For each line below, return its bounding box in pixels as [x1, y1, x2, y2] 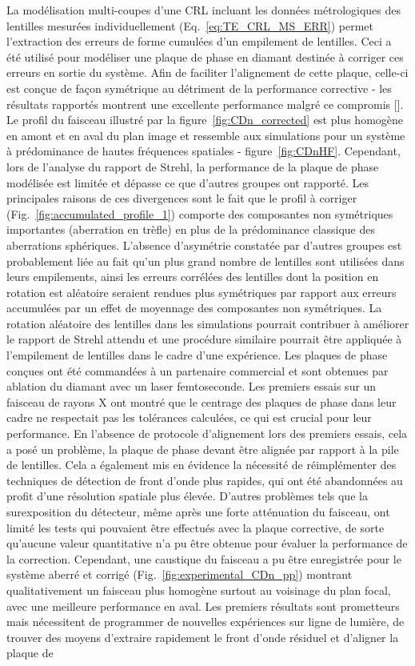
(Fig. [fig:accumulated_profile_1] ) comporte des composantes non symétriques [6, 205, 393, 222]
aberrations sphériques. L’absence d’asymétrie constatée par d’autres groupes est [6, 236, 402, 253]
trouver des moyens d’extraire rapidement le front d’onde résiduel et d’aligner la [6, 628, 399, 645]
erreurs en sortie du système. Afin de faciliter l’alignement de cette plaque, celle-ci [6, 64, 409, 81]
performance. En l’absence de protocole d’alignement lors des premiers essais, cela [6, 425, 408, 442]
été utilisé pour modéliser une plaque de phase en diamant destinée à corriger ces [6, 48, 404, 65]
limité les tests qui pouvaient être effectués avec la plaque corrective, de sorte [6, 519, 385, 536]
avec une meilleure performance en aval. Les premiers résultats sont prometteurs [6, 597, 400, 614]
